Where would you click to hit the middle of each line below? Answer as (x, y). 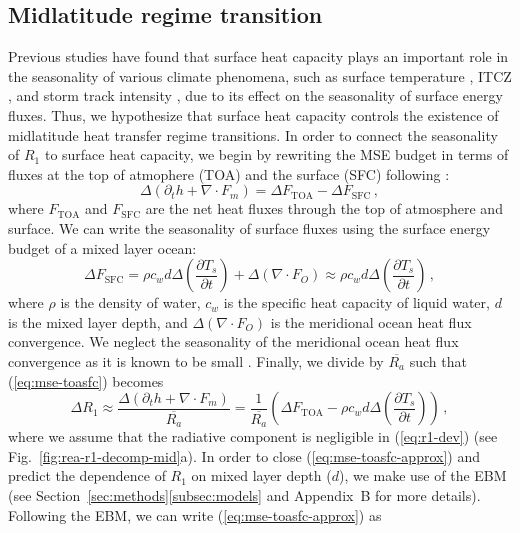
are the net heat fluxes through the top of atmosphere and (324, 208)
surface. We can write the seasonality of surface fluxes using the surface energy (249, 227)
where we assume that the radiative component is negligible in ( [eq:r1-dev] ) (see (253, 436)
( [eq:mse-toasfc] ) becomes (86, 380)
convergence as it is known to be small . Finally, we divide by (196, 360)
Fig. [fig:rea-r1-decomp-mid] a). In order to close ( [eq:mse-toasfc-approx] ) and (244, 455)
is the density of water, (130, 302)
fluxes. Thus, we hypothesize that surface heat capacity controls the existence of (253, 114)
